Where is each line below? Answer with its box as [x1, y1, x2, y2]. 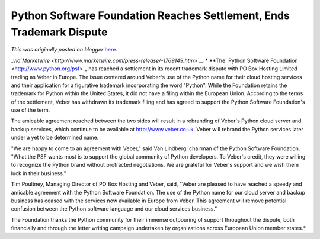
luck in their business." [11, 169, 66, 177]
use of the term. [11, 106, 50, 114]
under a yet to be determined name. [11, 134, 99, 141]
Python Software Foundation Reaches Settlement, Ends [11, 9, 290, 22]
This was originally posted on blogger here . [11, 46, 118, 53]
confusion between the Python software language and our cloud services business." [11, 205, 217, 212]
